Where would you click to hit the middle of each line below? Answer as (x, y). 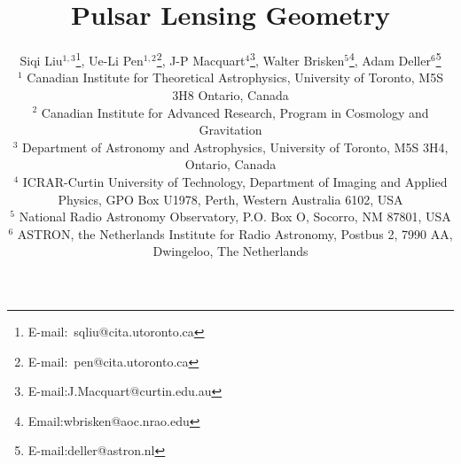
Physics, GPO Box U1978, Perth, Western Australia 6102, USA (230, 199)
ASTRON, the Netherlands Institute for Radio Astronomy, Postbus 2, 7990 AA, (235, 233)
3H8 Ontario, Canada (230, 94)
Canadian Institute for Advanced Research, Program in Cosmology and (235, 112)
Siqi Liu (41, 60)
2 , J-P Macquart (201, 59)
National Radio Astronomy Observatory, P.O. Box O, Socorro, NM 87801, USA (235, 217)
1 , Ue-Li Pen (109, 59)
